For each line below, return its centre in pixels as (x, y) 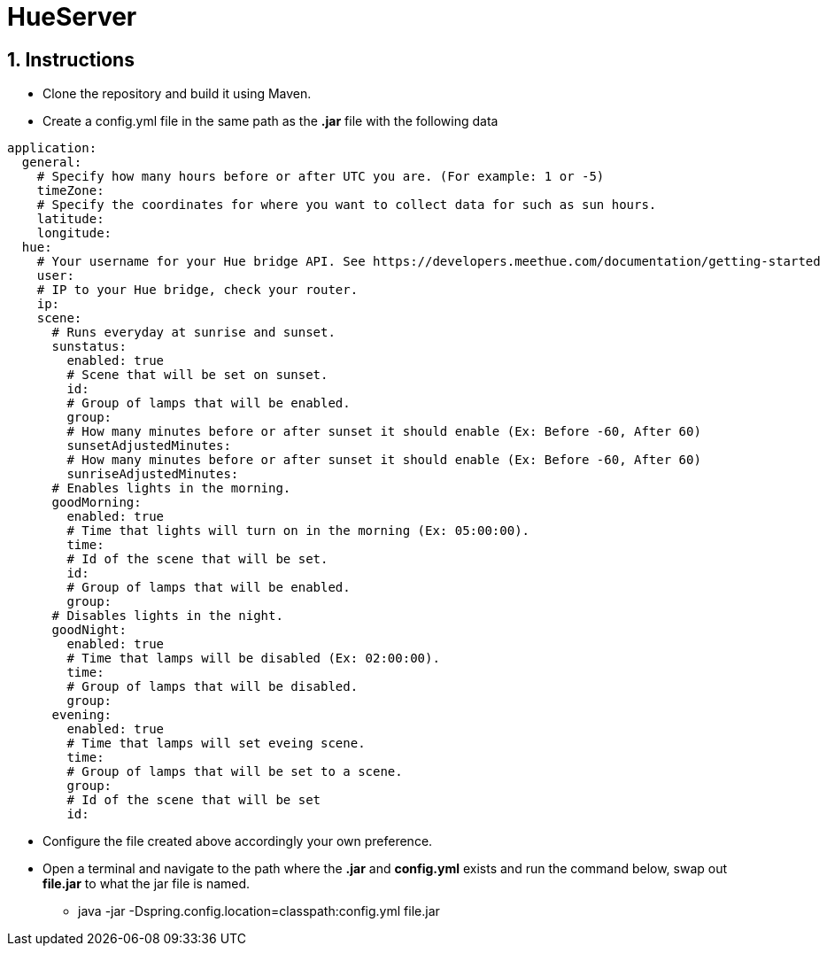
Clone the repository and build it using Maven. (177, 94)
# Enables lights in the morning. (171, 488)
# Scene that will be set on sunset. (197, 375)
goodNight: (89, 630)
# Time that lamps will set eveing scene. (216, 744)
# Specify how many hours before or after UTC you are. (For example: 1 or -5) (321, 177)
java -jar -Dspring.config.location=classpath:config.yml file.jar (259, 911)
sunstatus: (89, 347)
